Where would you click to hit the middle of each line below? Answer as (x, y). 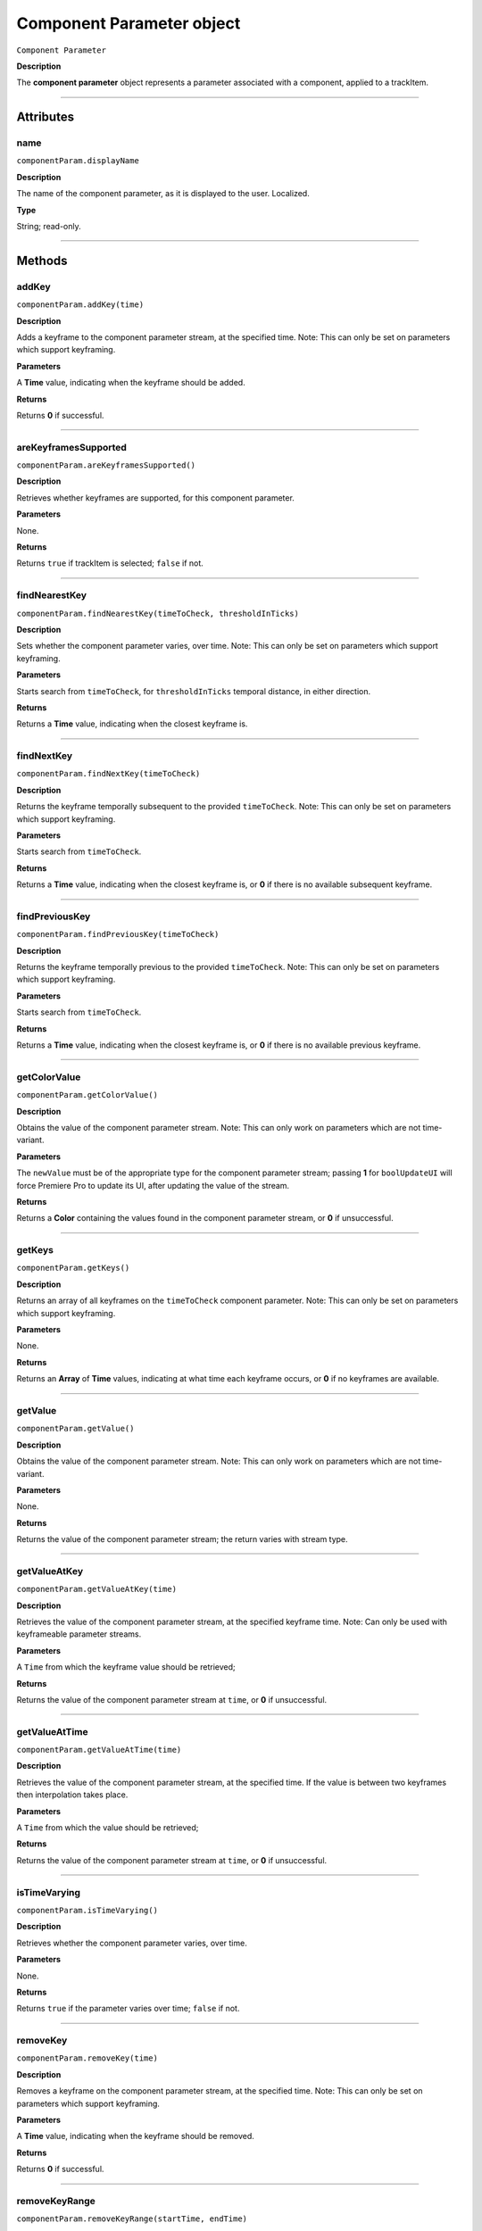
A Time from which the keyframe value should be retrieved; (126, 1667)
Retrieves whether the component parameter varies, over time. (132, 1943)
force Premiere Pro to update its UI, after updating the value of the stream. (153, 1185)
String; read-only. (49, 227)
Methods (42, 260)
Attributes (46, 117)
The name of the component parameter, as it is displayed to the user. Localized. (163, 194)
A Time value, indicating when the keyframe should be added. (131, 383)
